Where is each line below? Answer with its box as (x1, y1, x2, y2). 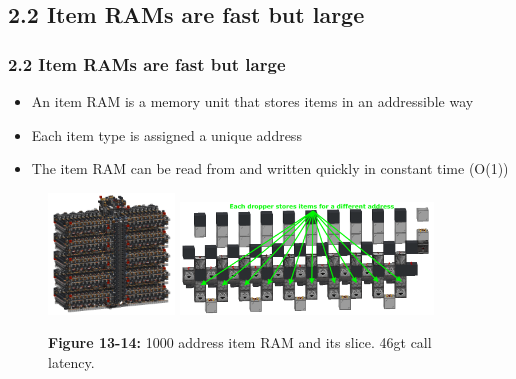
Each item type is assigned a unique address (31, 124, 302, 145)
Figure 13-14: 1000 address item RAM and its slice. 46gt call (48, 332, 432, 353)
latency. (48, 351, 95, 372)
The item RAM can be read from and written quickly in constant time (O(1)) (31, 158, 509, 179)
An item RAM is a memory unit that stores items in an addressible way (31, 91, 474, 111)
